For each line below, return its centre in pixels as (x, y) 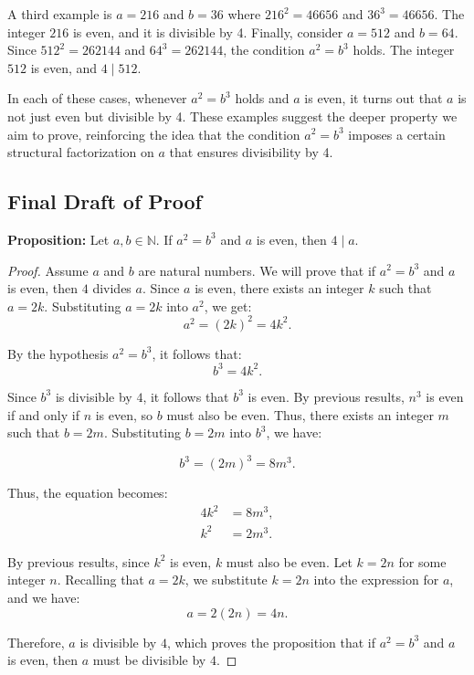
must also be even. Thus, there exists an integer (300, 414)
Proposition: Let (58, 239)
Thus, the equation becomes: (88, 493)
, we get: (228, 306)
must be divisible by (149, 660)
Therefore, (36, 642)
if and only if (43, 414)
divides (112, 288)
